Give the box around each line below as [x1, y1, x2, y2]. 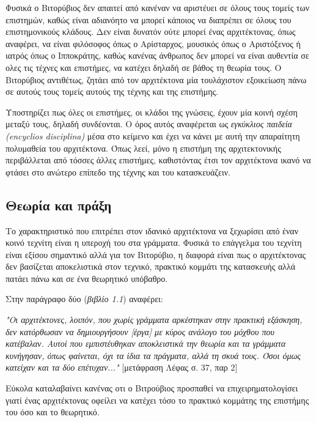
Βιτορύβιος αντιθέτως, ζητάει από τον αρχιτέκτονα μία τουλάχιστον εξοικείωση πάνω [6, 73, 307, 86]
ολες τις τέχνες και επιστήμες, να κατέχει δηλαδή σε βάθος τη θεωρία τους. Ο [6, 61, 282, 73]
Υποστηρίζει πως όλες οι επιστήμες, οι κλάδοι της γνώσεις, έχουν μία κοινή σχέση [6, 105, 298, 118]
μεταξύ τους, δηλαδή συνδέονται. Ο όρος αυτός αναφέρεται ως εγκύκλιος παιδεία [6, 117, 292, 130]
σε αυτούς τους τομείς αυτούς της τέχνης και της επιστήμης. [6, 85, 218, 98]
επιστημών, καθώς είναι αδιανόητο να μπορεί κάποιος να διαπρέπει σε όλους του [6, 13, 292, 26]
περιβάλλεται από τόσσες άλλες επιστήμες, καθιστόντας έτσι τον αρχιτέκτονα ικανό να [6, 154, 311, 166]
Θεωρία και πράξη [6, 195, 112, 214]
